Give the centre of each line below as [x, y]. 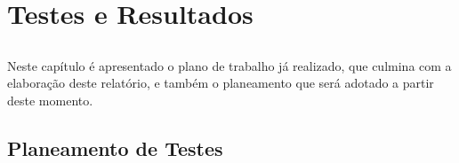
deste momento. [50, 100]
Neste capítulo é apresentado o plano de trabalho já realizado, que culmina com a [229, 65]
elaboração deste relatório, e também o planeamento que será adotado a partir [221, 83]
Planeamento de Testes [115, 147]
